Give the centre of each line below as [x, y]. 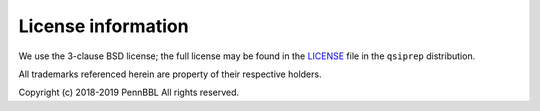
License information [103, 26]
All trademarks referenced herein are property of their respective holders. [170, 74]
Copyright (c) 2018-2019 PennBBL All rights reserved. [129, 92]
